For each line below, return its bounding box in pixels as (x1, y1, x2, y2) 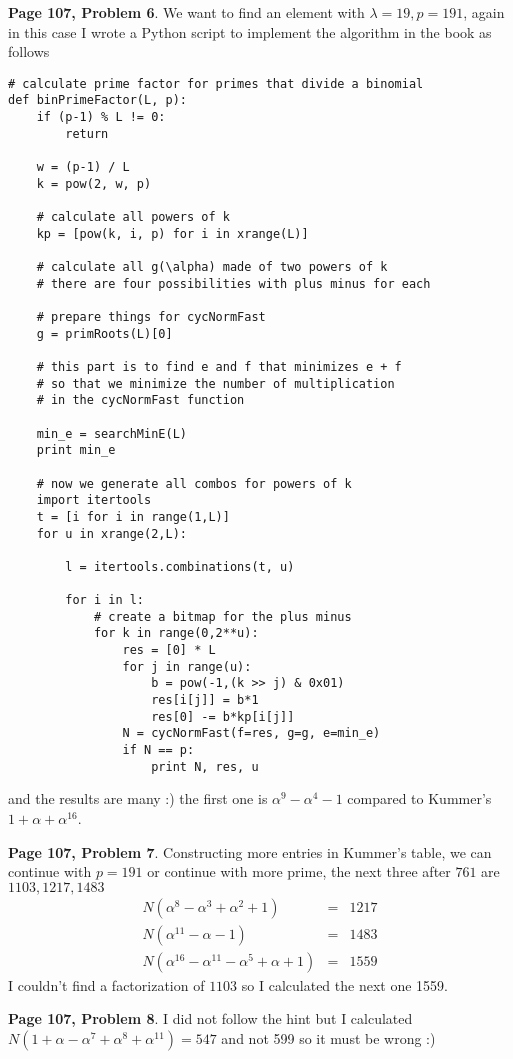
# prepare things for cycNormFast (36, 309, 266, 324)
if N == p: (122, 743, 195, 758)
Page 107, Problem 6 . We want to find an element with (8, 2, 365, 22)
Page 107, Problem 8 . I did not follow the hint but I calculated (8, 1008, 413, 1029)
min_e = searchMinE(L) (36, 426, 187, 441)
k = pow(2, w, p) (36, 176, 152, 191)
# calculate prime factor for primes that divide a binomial (8, 76, 424, 91)
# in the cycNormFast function (36, 393, 245, 408)
